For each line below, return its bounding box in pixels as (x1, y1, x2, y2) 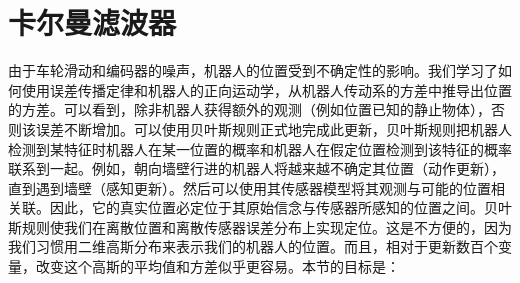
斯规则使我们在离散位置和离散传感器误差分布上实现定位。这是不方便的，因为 (8, 216, 512, 237)
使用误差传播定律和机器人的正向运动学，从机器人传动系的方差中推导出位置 (21, 79, 512, 100)
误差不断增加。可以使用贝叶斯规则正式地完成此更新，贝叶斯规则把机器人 (35, 118, 512, 139)
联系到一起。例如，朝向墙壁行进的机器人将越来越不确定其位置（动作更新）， (8, 158, 505, 179)
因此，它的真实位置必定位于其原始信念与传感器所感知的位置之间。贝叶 (49, 197, 512, 218)
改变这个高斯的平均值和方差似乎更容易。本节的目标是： (35, 256, 400, 277)
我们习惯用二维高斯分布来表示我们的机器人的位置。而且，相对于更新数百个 (8, 236, 498, 257)
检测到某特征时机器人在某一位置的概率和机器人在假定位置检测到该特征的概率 (8, 138, 512, 159)
